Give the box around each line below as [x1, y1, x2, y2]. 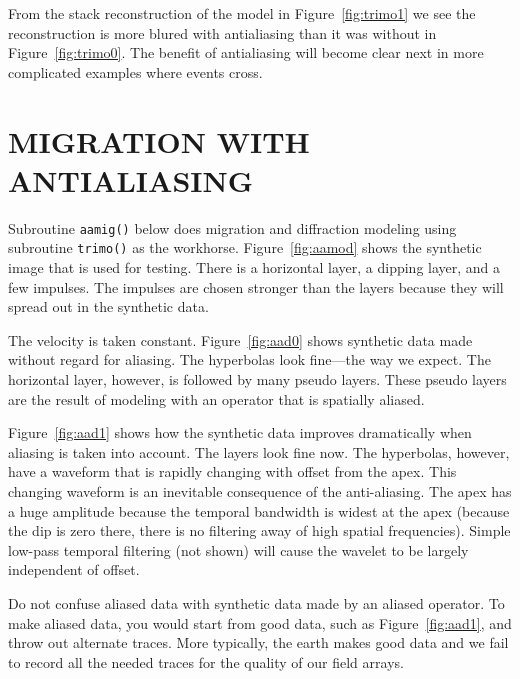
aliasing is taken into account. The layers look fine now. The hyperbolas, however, [8, 441, 510, 462]
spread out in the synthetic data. [8, 296, 209, 317]
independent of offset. [8, 559, 140, 580]
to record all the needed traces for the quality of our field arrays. [8, 651, 404, 672]
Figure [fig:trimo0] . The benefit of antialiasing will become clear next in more [8, 42, 484, 63]
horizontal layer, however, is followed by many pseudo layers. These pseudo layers [8, 368, 507, 389]
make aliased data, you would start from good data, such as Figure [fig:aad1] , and [8, 612, 512, 633]
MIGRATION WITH [8, 120, 310, 161]
